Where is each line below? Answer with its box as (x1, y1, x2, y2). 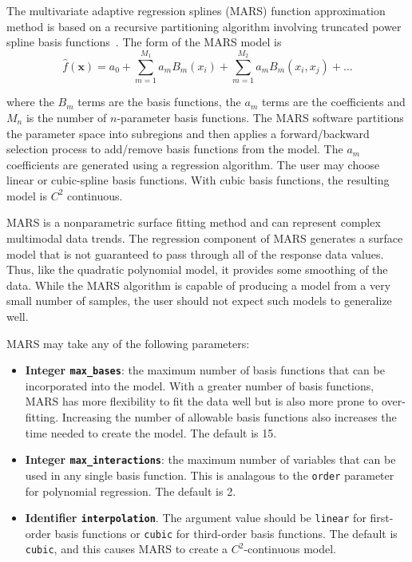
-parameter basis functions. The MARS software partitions (117, 109, 404, 125)
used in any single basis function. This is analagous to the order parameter (25, 466, 394, 483)
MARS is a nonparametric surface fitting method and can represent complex (6, 214, 381, 231)
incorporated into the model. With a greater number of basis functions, (25, 377, 374, 394)
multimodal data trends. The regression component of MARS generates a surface (6, 230, 403, 247)
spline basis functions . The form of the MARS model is (6, 34, 282, 50)
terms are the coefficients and (261, 93, 406, 110)
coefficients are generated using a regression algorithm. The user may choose (6, 156, 380, 172)
